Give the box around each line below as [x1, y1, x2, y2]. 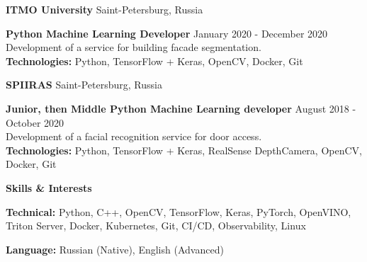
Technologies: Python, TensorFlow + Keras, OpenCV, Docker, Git [6, 53, 303, 68]
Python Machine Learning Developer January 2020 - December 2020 [6, 25, 328, 40]
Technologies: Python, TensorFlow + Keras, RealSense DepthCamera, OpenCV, [6, 142, 362, 157]
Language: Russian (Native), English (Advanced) [6, 241, 224, 256]
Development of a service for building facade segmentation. [6, 40, 261, 55]
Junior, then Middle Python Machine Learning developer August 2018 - [6, 101, 356, 115]
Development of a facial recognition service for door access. [6, 129, 262, 144]
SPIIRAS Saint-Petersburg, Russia [6, 77, 162, 92]
